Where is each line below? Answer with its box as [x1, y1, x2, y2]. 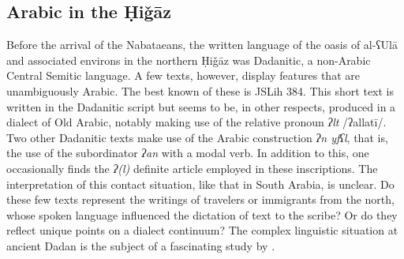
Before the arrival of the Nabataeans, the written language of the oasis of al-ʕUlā [6, 36, 398, 53]
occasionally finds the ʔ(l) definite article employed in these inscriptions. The [6, 160, 378, 176]
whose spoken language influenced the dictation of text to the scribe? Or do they [6, 206, 398, 223]
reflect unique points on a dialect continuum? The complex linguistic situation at [6, 222, 398, 238]
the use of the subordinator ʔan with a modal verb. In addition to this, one [6, 145, 369, 161]
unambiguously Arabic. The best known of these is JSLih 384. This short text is [6, 82, 395, 99]
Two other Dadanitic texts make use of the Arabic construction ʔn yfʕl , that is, [6, 129, 388, 145]
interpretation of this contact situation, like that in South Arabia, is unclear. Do [6, 175, 395, 192]
